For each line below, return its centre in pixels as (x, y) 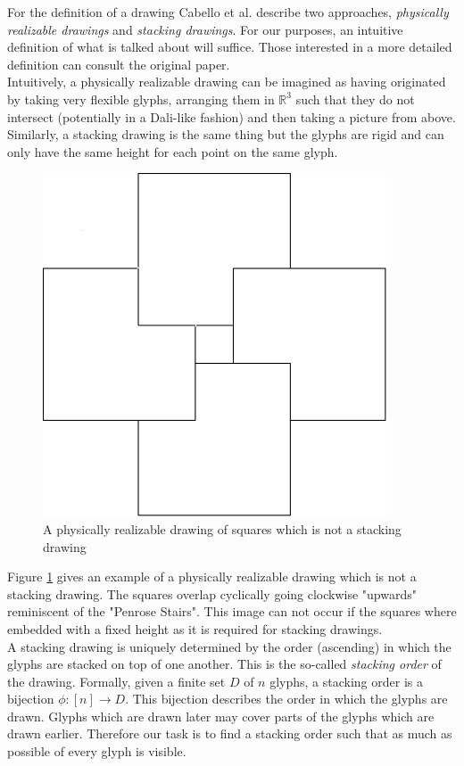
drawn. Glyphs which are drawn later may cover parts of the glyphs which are (221, 716)
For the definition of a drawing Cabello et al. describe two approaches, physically (228, 12)
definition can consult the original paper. (119, 64)
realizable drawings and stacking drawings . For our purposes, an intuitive (205, 29)
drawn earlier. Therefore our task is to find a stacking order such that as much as (230, 733)
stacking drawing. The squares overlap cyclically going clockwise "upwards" (212, 593)
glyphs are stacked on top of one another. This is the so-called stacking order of (224, 664)
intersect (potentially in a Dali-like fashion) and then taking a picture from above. (232, 116)
